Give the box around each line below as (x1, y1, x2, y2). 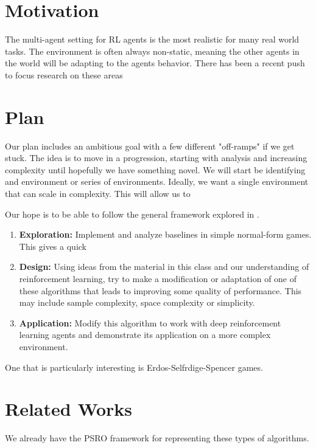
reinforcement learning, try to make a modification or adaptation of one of (19, 272, 297, 284)
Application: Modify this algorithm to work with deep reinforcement (19, 316, 281, 329)
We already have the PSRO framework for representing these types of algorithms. (5, 432, 309, 444)
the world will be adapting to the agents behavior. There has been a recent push (5, 57, 305, 69)
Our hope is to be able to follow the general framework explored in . (5, 207, 259, 220)
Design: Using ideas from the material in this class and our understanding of (19, 260, 309, 273)
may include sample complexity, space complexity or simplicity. (19, 296, 255, 309)
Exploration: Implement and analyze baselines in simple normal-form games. (19, 228, 312, 241)
